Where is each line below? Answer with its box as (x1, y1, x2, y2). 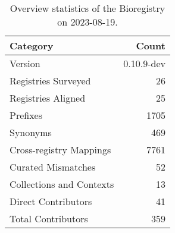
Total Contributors (10, 212, 88, 225)
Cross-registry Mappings (10, 143, 111, 156)
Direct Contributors (10, 194, 92, 208)
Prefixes (10, 108, 43, 122)
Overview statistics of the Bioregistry (10, 1, 165, 15)
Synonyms (10, 125, 52, 139)
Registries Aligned (10, 91, 86, 105)
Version (10, 56, 40, 70)
